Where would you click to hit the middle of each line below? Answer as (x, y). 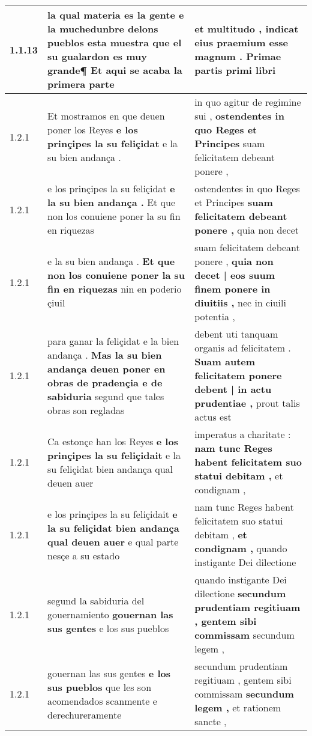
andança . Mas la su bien (105, 354)
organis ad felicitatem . (243, 348)
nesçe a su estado (84, 555)
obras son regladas (86, 410)
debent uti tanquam (236, 334)
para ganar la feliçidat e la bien (113, 341)
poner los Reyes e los (93, 129)
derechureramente (85, 714)
